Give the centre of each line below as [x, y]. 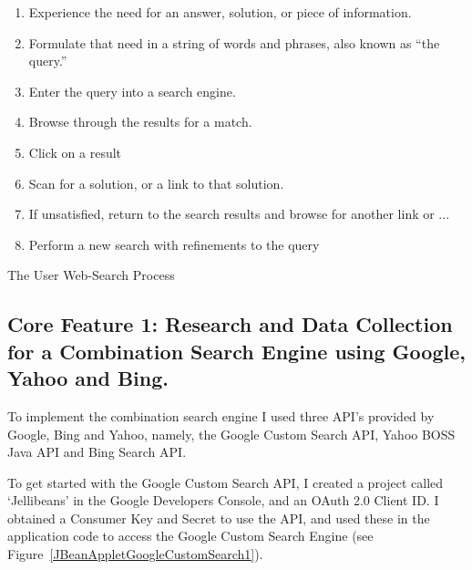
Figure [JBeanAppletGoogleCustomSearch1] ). [135, 554]
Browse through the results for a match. [140, 122]
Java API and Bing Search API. [97, 452]
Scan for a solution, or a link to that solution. [156, 183]
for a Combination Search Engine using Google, [236, 351]
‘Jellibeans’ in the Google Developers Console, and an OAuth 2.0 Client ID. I [223, 500]
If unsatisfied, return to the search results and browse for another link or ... [239, 214]
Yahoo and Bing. [88, 378]
